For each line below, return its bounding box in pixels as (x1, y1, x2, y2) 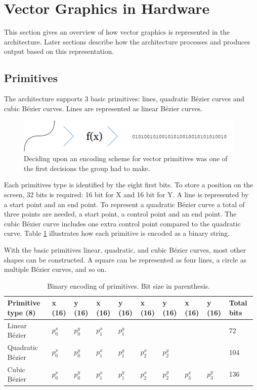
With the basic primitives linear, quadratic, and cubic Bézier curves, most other (4, 244, 246, 255)
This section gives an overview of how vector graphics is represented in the (4, 27, 230, 37)
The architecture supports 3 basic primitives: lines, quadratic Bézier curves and (4, 93, 245, 104)
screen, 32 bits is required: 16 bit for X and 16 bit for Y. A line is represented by (4, 189, 249, 200)
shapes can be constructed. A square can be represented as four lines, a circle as (4, 254, 247, 264)
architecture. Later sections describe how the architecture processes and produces (4, 36, 250, 46)
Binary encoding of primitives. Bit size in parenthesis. (47, 280, 210, 291)
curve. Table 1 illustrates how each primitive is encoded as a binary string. (4, 228, 230, 238)
